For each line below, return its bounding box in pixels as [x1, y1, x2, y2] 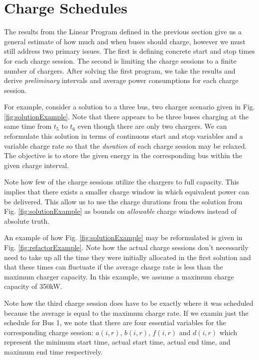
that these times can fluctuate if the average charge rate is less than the [4, 262, 223, 272]
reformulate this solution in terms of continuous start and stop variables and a [4, 131, 243, 141]
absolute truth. [4, 215, 50, 226]
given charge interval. [4, 160, 69, 170]
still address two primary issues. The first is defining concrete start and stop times [4, 46, 255, 56]
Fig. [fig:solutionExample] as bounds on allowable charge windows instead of [4, 206, 237, 216]
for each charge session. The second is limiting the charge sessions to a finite [4, 55, 237, 66]
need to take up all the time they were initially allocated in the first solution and [4, 252, 251, 262]
